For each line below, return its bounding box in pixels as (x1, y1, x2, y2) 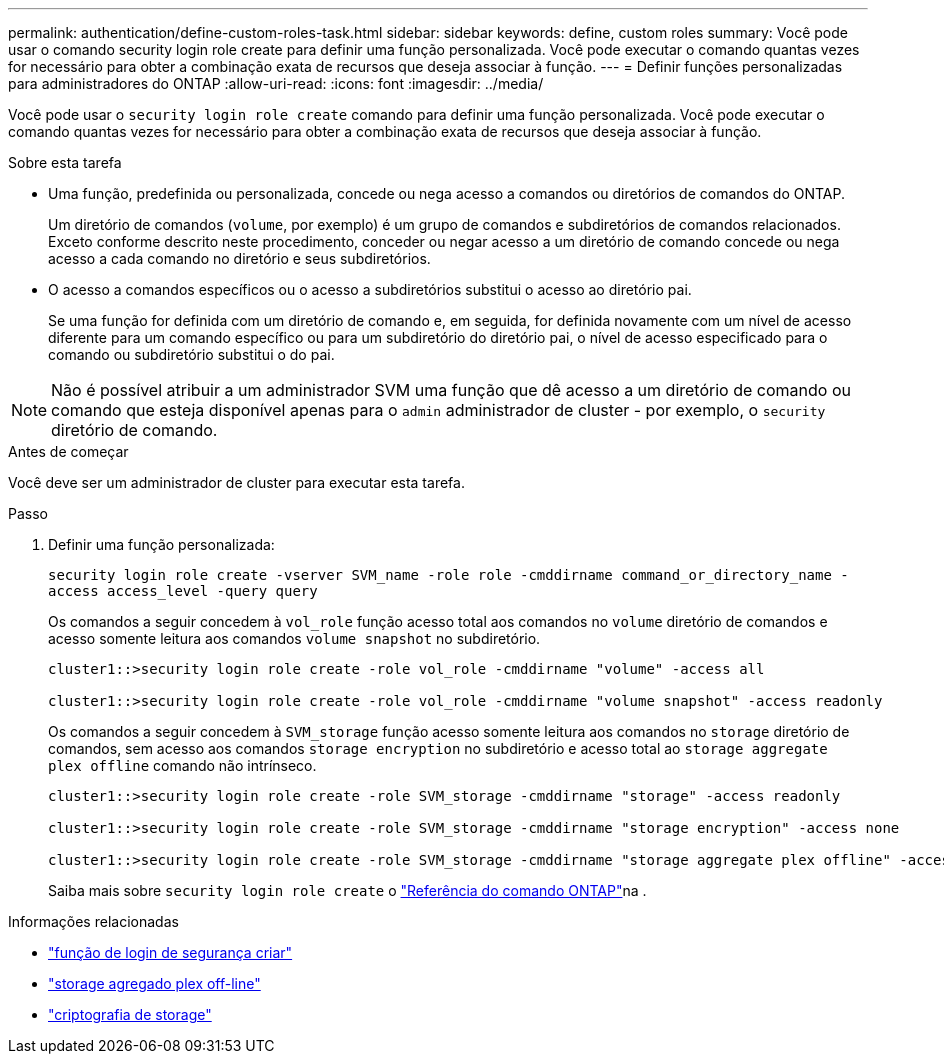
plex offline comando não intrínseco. (48, 757, 317, 774)
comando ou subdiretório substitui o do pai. (48, 346, 335, 363)
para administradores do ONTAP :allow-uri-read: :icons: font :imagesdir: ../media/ (8, 75, 544, 92)
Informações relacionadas (8, 913, 179, 930)
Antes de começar (8, 443, 129, 460)
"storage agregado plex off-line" (48, 975, 261, 992)
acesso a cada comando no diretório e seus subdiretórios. (48, 250, 431, 267)
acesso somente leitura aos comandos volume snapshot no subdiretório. (48, 630, 541, 647)
